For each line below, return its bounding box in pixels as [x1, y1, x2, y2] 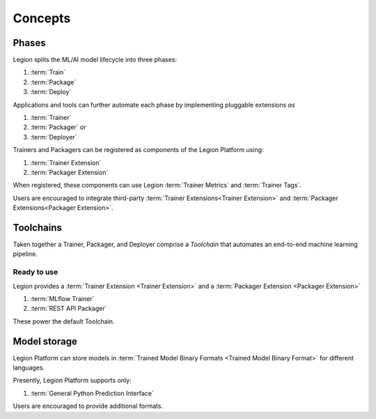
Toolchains [13, 222, 62, 234]
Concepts [13, 10, 71, 26]
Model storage [13, 335, 78, 347]
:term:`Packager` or [30, 123, 86, 132]
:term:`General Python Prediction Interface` [30, 389, 155, 397]
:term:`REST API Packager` [30, 304, 107, 313]
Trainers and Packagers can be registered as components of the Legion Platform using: [13, 146, 264, 154]
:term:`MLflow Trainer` [30, 294, 95, 303]
